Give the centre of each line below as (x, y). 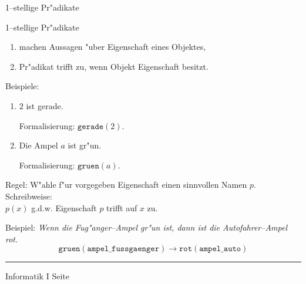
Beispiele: (22, 86)
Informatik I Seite (37, 276)
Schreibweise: (29, 196)
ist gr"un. (85, 145)
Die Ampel (38, 145)
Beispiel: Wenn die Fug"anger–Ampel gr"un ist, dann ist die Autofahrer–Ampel (146, 227)
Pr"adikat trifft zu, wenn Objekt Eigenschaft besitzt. (114, 66)
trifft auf (122, 207)
